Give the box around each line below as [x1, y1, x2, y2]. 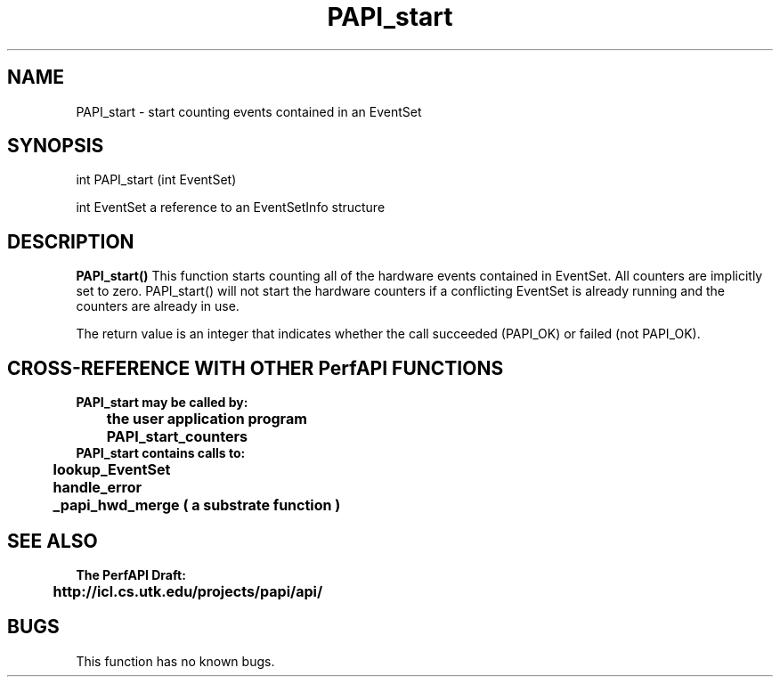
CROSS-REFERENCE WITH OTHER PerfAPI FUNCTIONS [7, 356, 504, 379]
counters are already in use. [76, 298, 240, 314]
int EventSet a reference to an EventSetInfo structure [76, 199, 386, 216]
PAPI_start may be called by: [76, 395, 248, 411]
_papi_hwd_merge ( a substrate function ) [53, 496, 341, 515]
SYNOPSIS [7, 134, 104, 158]
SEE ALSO [7, 529, 98, 552]
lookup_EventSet [53, 460, 171, 479]
